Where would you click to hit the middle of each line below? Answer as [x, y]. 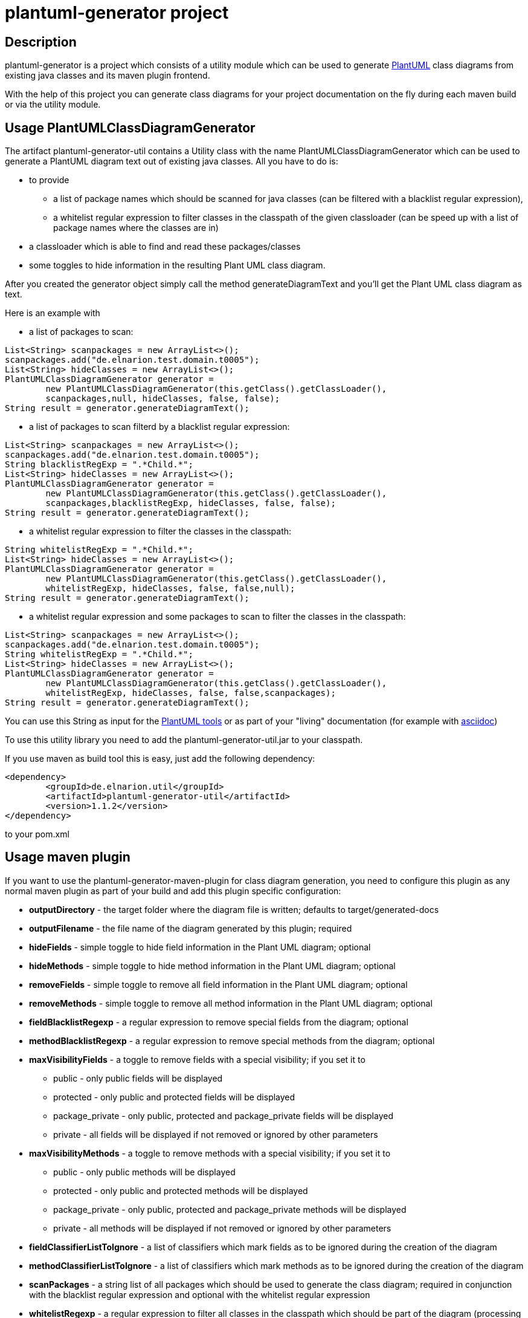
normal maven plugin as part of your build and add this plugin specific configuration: [173, 891]
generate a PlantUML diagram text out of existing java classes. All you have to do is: [172, 161]
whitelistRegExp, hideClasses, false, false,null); [170, 589]
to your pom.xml [37, 834]
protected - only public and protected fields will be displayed [174, 1097]
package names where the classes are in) [136, 228]
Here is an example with [53, 313]
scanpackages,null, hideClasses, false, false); [163, 399]
